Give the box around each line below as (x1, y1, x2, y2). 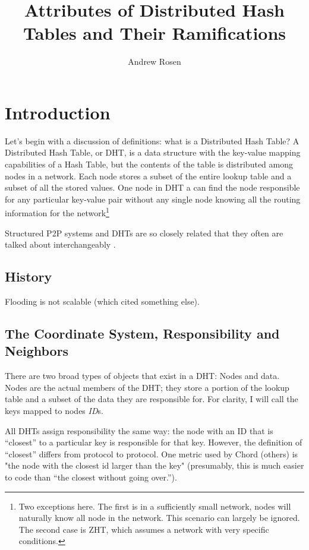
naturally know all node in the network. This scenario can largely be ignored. (18, 511, 300, 524)
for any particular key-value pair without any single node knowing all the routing (5, 192, 301, 205)
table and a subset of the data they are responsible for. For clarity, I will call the (5, 393, 298, 405)
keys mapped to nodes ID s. (5, 404, 103, 417)
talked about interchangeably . (5, 238, 116, 251)
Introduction (5, 100, 111, 124)
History (5, 267, 52, 286)
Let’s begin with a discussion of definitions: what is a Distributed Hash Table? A (5, 134, 299, 147)
